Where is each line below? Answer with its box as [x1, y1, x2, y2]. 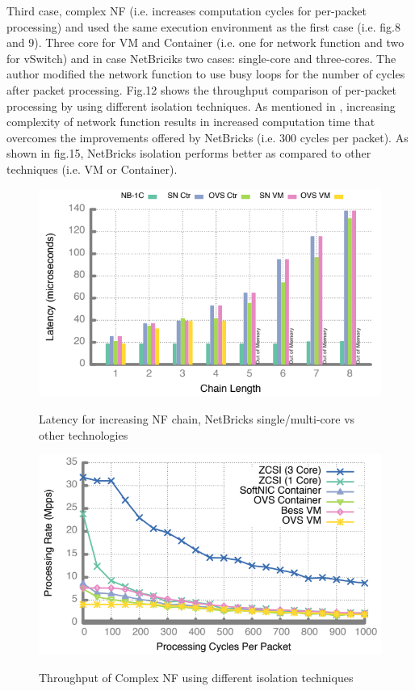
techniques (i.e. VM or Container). [6, 160, 178, 177]
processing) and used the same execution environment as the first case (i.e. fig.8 [6, 18, 400, 35]
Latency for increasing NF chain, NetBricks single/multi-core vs [39, 410, 355, 427]
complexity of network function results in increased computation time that [6, 113, 375, 130]
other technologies [39, 426, 128, 443]
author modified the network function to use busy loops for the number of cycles [6, 65, 405, 82]
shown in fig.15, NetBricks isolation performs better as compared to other [6, 145, 371, 162]
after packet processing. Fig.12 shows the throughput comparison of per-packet [6, 81, 396, 98]
